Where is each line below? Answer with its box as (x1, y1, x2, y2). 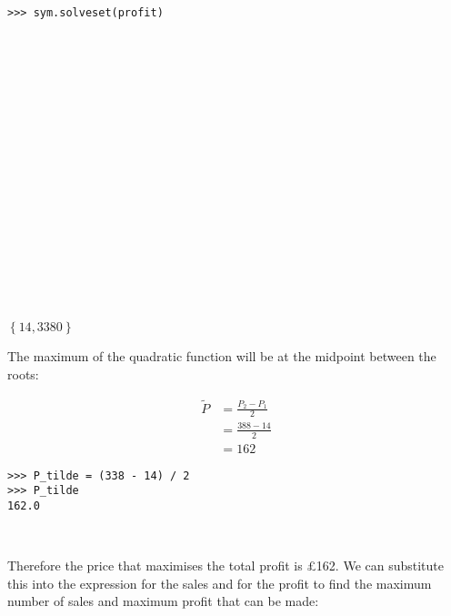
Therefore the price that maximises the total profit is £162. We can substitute (7, 556, 445, 575)
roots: (7, 364, 39, 383)
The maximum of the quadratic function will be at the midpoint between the (7, 347, 436, 366)
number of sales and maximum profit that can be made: (7, 591, 319, 611)
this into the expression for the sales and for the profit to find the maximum (7, 573, 432, 592)
